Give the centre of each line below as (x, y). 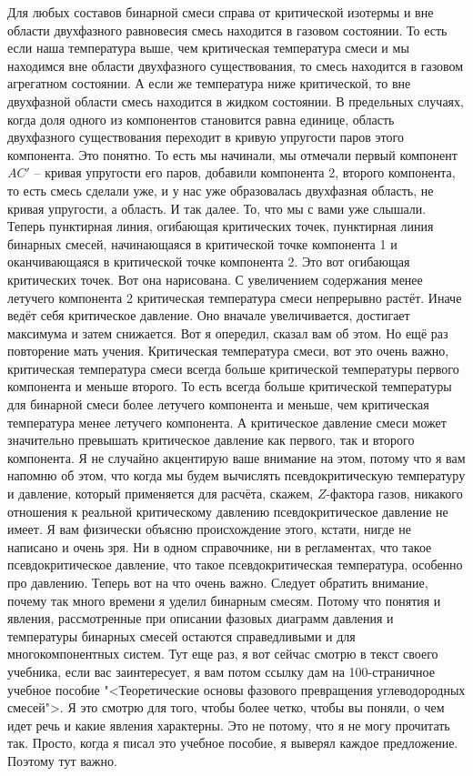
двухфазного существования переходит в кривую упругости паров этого (206, 137)
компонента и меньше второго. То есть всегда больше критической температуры (230, 386)
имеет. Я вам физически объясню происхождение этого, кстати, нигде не (209, 529)
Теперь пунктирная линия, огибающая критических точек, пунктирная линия (221, 226)
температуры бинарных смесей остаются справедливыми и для (181, 635)
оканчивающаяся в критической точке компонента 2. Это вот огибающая (209, 262)
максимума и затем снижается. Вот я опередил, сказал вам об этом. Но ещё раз (228, 333)
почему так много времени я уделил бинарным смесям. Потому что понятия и (224, 600)
